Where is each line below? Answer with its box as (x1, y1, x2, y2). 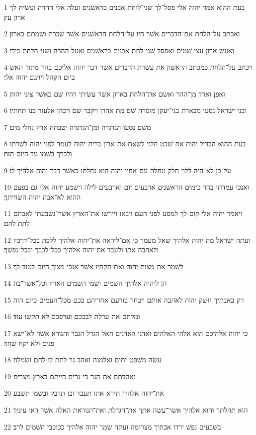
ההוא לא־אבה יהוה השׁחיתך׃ (4, 191, 81, 202)
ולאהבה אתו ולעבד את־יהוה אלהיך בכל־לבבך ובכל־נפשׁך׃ (4, 244, 159, 255)
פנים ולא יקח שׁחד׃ (4, 337, 55, 348)
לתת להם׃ (4, 217, 30, 228)
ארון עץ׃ (4, 11, 25, 22)
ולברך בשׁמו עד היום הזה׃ (4, 148, 72, 158)
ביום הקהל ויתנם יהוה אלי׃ (4, 71, 75, 82)
